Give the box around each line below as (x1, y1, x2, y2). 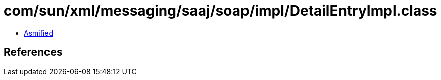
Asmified (24, 28, 54, 37)
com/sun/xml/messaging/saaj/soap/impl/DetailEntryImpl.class (4, 2, 437, 19)
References (4, 46, 63, 59)
